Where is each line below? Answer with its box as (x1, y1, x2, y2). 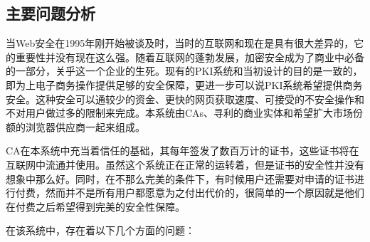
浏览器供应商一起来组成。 (25, 119, 145, 134)
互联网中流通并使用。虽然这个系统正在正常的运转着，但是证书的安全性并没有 (6, 157, 364, 172)
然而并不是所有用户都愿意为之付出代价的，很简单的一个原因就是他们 (45, 185, 364, 200)
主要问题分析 (6, 2, 95, 24)
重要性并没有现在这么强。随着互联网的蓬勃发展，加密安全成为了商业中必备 (15, 49, 364, 64)
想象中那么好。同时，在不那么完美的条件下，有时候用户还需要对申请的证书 (6, 171, 354, 186)
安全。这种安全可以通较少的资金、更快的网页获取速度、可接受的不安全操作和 (6, 91, 364, 106)
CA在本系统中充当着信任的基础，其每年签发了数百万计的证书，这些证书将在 (6, 143, 359, 158)
